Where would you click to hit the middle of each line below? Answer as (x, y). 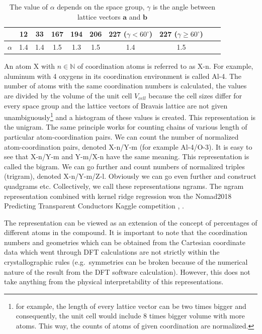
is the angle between (184, 7)
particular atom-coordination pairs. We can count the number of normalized (121, 136)
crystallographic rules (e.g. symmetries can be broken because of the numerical (126, 262)
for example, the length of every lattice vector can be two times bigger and (131, 306)
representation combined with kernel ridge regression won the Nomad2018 (118, 196)
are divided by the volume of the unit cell (68, 95)
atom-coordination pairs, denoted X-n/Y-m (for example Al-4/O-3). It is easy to (128, 146)
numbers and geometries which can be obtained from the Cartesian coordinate (125, 242)
